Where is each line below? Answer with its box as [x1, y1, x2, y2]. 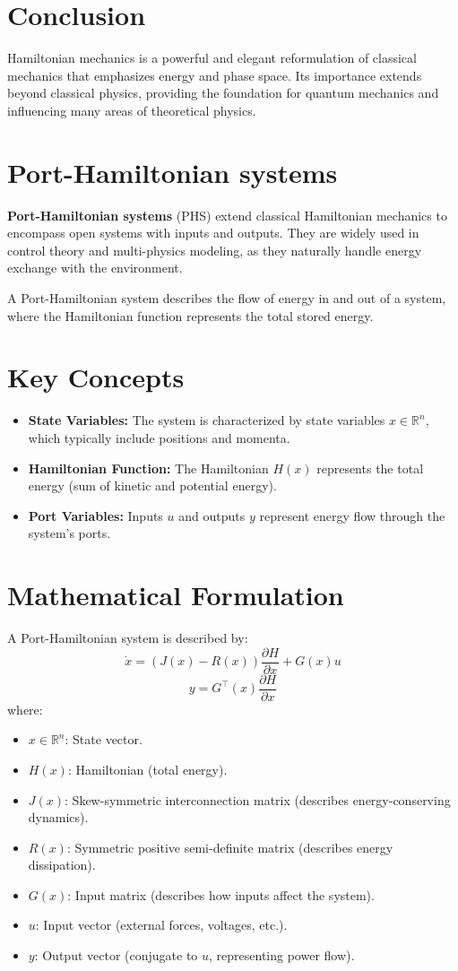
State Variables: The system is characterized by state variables [28, 411, 385, 429]
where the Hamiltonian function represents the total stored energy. [7, 306, 374, 325]
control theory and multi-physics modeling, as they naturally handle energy [7, 240, 422, 259]
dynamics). [28, 808, 89, 827]
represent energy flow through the [259, 506, 445, 525]
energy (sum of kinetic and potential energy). [28, 476, 277, 495]
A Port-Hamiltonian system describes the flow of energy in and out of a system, [7, 289, 446, 307]
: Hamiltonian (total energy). [67, 759, 228, 778]
